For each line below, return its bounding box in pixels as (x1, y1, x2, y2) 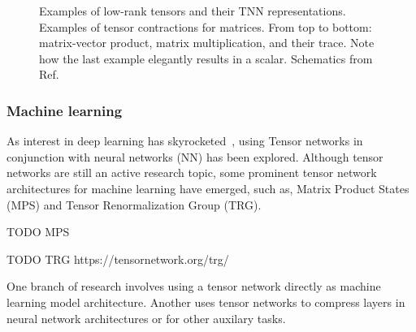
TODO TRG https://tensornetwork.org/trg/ (6, 250, 229, 267)
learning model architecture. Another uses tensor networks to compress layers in (6, 293, 405, 310)
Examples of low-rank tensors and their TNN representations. (39, 2, 346, 19)
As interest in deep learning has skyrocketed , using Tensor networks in (6, 132, 363, 149)
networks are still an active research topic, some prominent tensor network (6, 164, 377, 181)
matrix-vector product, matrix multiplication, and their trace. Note (39, 34, 375, 51)
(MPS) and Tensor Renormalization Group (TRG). (6, 196, 262, 213)
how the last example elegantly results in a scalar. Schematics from (39, 50, 373, 67)
